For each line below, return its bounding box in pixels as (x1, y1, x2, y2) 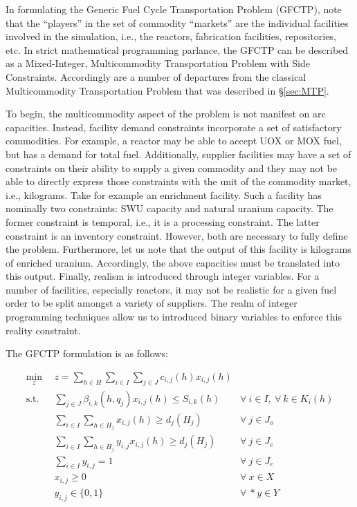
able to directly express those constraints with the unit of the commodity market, (6, 174, 351, 189)
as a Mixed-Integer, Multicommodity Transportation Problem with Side (6, 56, 310, 70)
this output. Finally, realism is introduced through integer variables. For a (6, 269, 320, 283)
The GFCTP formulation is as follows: (6, 346, 168, 361)
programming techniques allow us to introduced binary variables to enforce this (6, 309, 342, 324)
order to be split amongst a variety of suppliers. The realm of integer (6, 296, 297, 310)
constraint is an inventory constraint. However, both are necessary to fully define (6, 228, 348, 242)
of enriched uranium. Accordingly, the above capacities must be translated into (6, 255, 340, 269)
